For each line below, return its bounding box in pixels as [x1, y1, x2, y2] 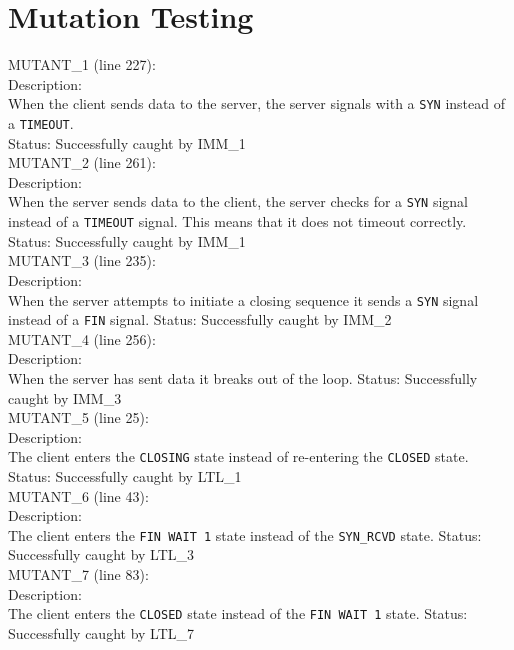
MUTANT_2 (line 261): [8, 152, 156, 173]
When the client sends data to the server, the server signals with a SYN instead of [8, 93, 505, 114]
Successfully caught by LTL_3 [8, 544, 195, 565]
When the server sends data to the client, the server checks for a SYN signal [8, 191, 468, 212]
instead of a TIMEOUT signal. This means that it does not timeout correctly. [8, 211, 467, 232]
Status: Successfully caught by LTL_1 [8, 466, 242, 487]
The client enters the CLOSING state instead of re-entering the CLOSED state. [8, 446, 469, 467]
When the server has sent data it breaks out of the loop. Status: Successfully [8, 368, 478, 388]
